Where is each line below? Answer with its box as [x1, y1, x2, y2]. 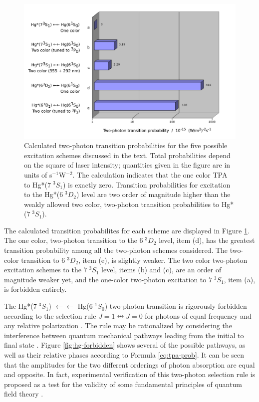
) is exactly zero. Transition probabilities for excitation [62, 179, 231, 190]
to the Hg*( [24, 189, 60, 200]
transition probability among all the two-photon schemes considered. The [4, 245, 228, 255]
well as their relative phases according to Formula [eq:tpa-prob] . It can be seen [4, 350, 244, 360]
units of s [24, 169, 52, 180]
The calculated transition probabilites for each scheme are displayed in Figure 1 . [4, 225, 250, 235]
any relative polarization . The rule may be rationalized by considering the [4, 320, 232, 331]
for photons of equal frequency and [145, 310, 252, 321]
